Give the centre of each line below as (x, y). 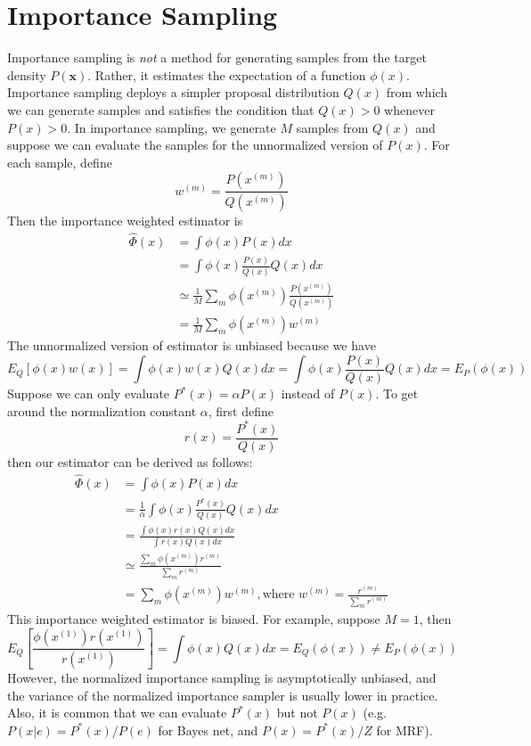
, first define (241, 410)
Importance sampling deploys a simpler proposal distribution (173, 92)
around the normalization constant (102, 410)
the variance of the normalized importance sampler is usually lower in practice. (223, 695)
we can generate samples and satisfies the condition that (161, 109)
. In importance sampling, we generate (172, 127)
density (27, 74)
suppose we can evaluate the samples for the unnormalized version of (195, 145)
